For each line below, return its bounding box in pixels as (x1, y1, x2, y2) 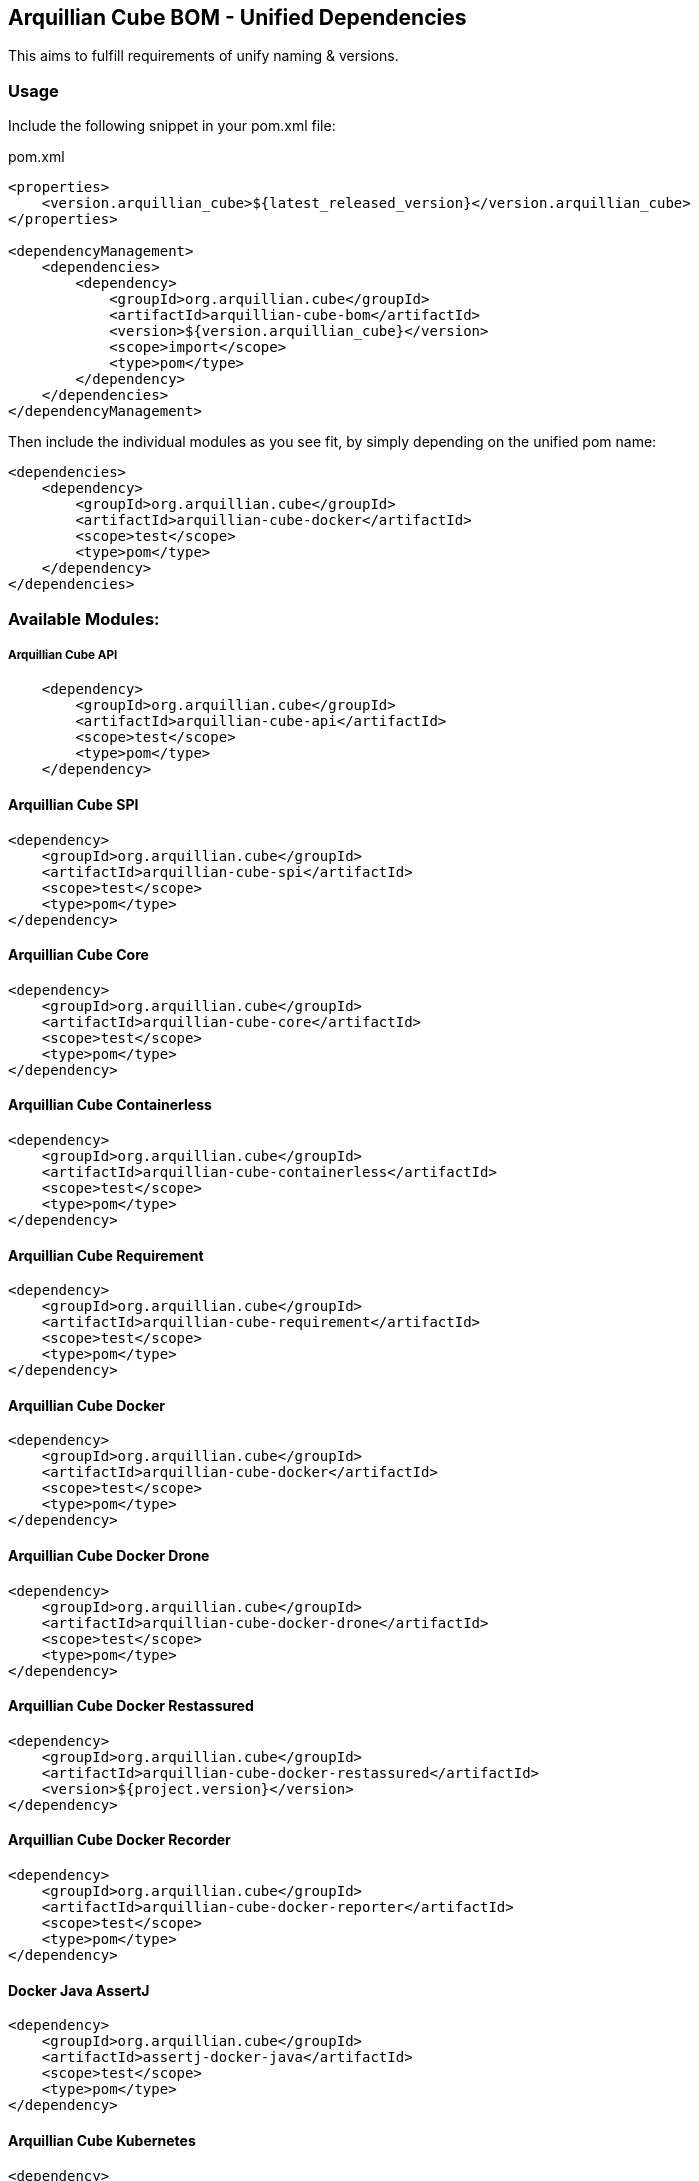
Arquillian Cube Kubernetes (8, 2131, 196, 2149)
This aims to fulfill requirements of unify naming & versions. (8, 47, 399, 65)
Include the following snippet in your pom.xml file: (8, 117, 336, 135)
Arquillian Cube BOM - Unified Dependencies (8, 5, 467, 30)
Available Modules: (8, 608, 160, 629)
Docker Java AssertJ (8, 1981, 150, 1999)
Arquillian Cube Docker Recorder (8, 1831, 231, 1849)
